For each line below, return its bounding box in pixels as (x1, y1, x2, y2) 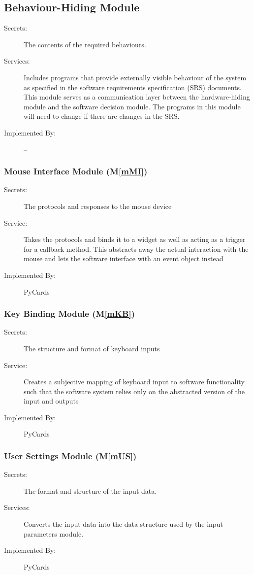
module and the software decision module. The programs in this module (24, 101, 241, 111)
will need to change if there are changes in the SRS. (24, 111, 180, 121)
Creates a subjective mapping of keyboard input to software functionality (24, 376, 245, 387)
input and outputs (24, 396, 79, 406)
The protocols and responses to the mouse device (24, 201, 172, 211)
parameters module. (24, 528, 84, 539)
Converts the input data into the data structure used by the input (24, 519, 223, 529)
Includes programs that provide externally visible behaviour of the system (24, 72, 247, 82)
